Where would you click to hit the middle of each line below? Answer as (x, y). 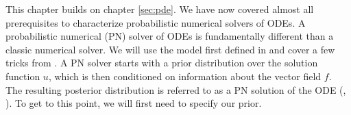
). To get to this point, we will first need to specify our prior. (134, 103)
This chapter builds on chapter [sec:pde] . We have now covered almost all (160, 9)
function (23, 76)
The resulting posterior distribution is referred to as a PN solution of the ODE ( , (176, 89)
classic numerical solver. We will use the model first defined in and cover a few (170, 49)
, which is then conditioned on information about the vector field (185, 76)
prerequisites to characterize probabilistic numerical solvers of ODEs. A (156, 22)
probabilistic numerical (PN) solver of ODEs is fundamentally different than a (170, 36)
